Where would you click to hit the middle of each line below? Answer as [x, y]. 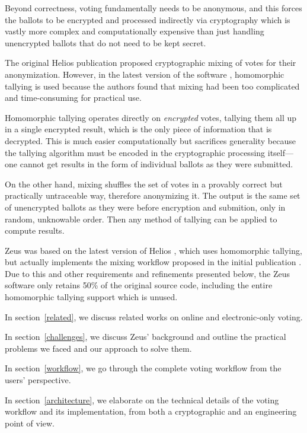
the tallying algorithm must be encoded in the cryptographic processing [135, 152]
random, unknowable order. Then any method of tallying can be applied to [141, 219]
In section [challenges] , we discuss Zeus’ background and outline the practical [145, 337]
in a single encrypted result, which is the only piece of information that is [138, 129]
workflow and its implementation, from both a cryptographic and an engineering [151, 411]
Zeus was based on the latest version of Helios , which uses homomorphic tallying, [153, 250]
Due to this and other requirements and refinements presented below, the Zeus [148, 273]
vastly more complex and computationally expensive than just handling [135, 31]
